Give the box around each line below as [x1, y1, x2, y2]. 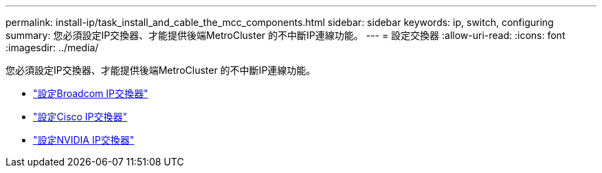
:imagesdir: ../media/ [5, 42, 99, 53]
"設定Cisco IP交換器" [33, 111, 128, 122]
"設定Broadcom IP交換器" [33, 88, 148, 99]
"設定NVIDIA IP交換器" [33, 134, 135, 146]
